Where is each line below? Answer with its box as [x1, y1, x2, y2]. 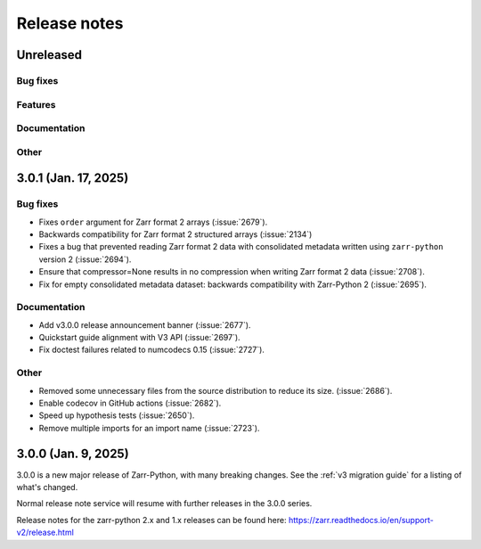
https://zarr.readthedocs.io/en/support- [288, 514, 434, 525]
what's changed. [16, 482, 78, 493]
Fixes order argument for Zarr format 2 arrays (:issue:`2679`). [38, 217, 268, 227]
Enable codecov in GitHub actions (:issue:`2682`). [38, 397, 222, 408]
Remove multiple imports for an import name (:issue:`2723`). [38, 422, 260, 433]
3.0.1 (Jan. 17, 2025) [16, 170, 129, 186]
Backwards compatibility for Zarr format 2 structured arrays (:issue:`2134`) [38, 228, 313, 240]
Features [16, 98, 56, 111]
